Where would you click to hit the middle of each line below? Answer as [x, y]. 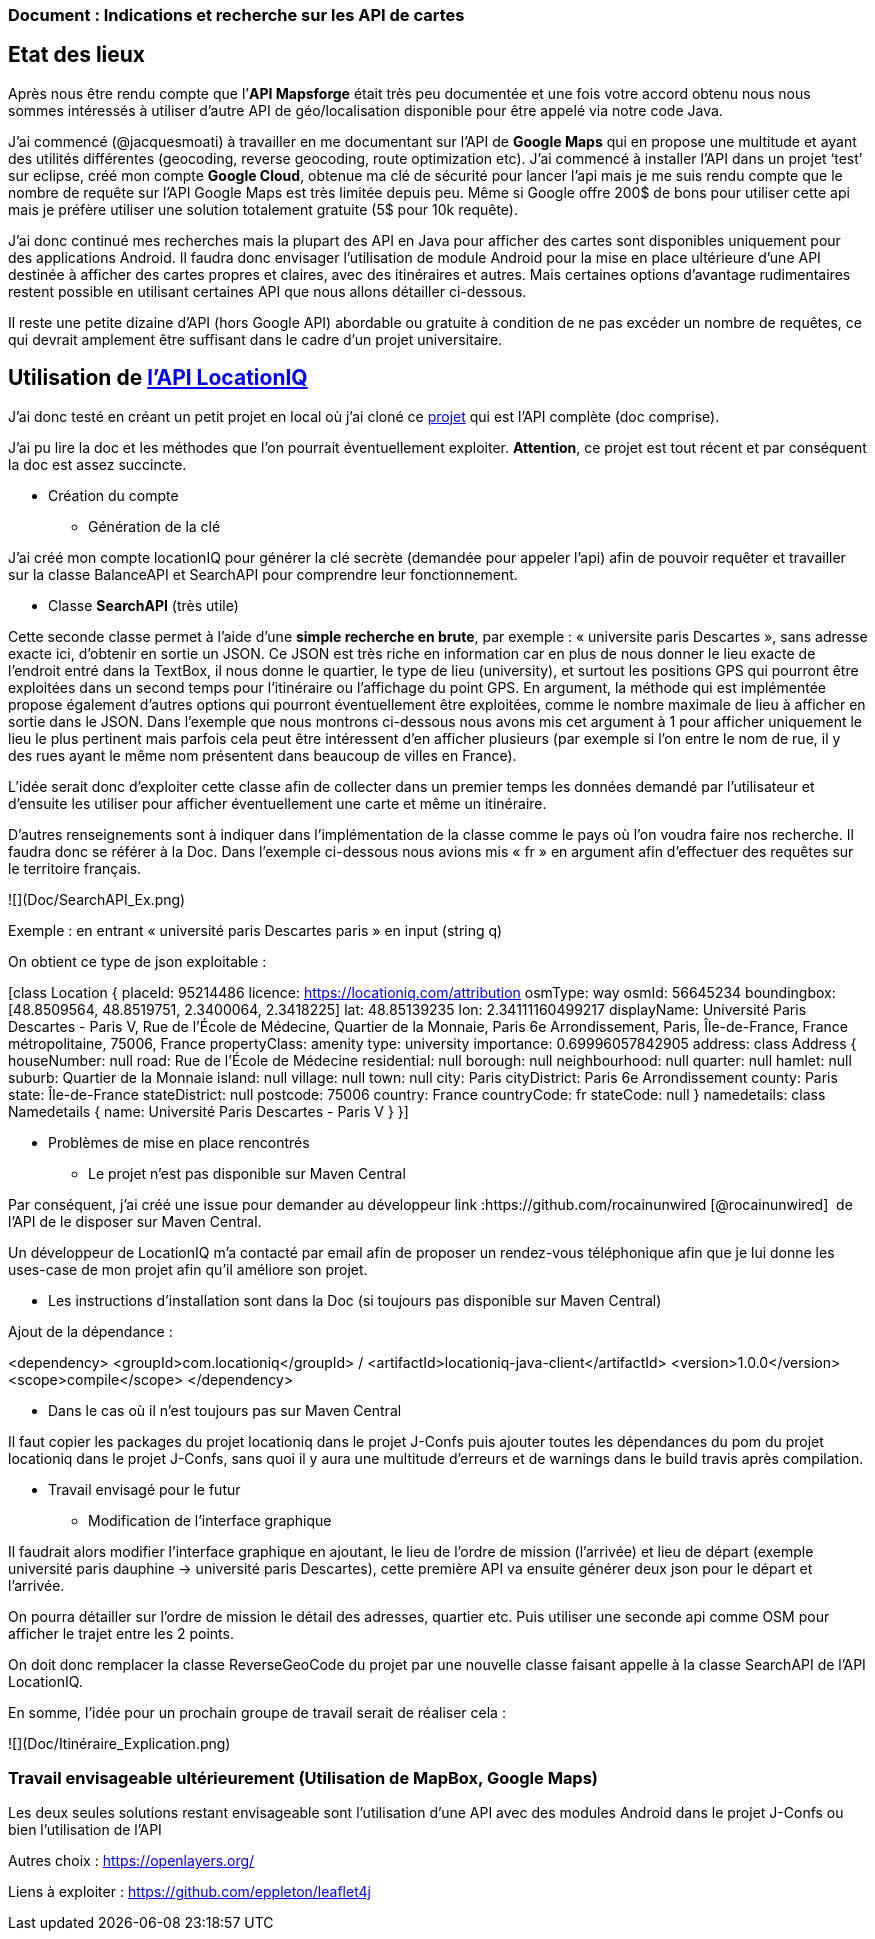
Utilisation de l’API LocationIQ [158, 378]
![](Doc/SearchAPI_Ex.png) [97, 899]
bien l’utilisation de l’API [85, 1830]
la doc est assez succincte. [97, 464]
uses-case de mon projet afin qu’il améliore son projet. [188, 1269]
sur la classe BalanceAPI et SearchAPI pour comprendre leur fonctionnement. [263, 574]
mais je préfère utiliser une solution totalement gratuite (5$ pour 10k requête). [263, 209]
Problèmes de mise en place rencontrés [179, 1142]
